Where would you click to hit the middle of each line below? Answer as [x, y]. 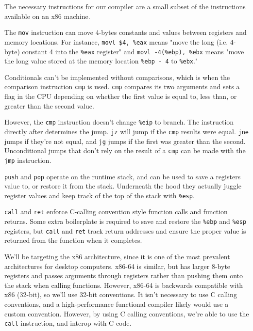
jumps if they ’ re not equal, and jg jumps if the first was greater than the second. [125, 141]
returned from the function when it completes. [73, 240]
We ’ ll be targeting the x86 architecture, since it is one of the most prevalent [117, 256]
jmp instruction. [28, 160]
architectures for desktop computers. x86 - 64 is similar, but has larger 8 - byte [118, 266]
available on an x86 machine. [47, 16]
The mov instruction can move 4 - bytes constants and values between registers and [126, 32]
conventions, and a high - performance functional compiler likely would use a [117, 304]
